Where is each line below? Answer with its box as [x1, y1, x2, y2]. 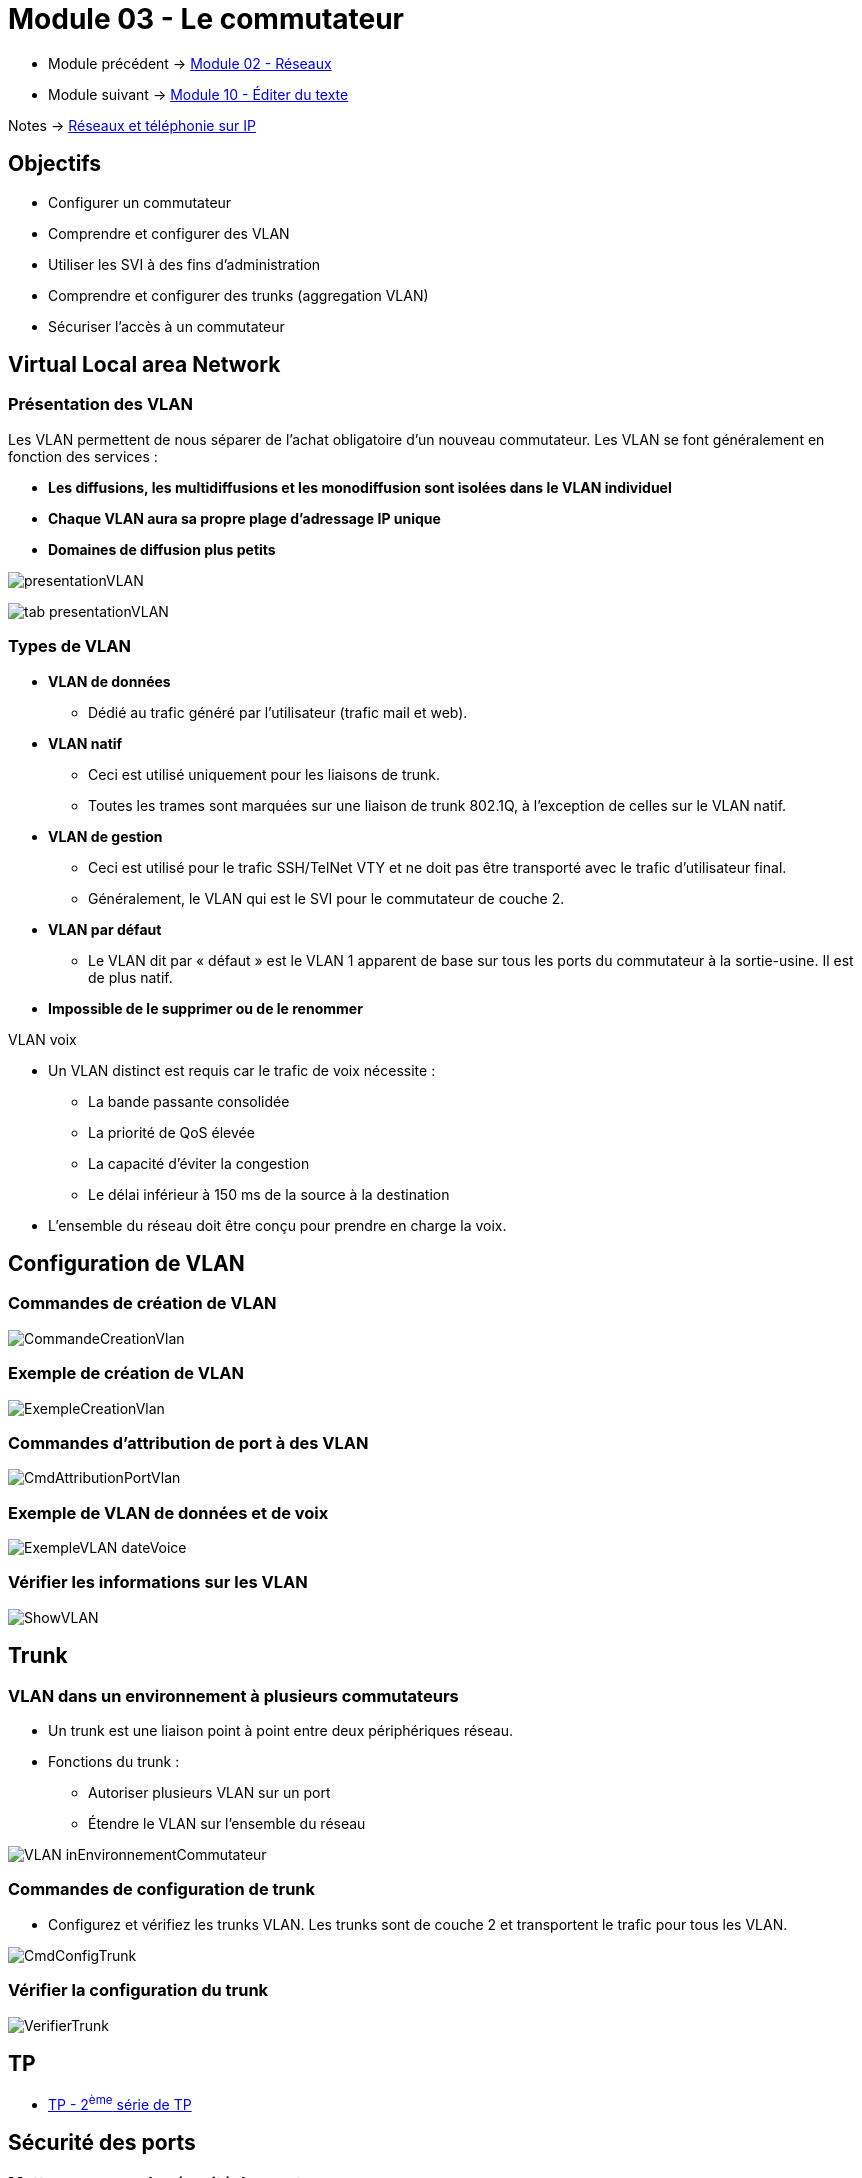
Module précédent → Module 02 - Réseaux [48, 54, 332, 72]
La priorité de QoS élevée [88, 1123, 255, 1141]
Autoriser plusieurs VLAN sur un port [88, 1784, 331, 1801]
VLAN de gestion [48, 827, 163, 845]
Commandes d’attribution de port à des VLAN [8, 1432, 369, 1453]
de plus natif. [88, 968, 173, 986]
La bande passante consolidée [88, 1092, 290, 1110]
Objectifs [8, 151, 102, 177]
